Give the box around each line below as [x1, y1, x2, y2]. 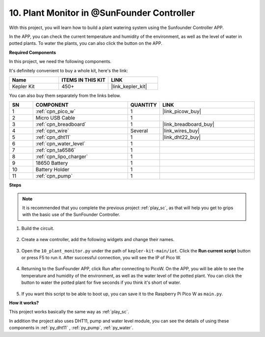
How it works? [9, 300, 39, 306]
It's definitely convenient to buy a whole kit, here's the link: [9, 67, 128, 73]
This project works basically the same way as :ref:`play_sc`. [9, 309, 130, 315]
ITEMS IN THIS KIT [61, 76, 106, 83]
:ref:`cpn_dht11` [35, 134, 71, 141]
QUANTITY [130, 101, 157, 108]
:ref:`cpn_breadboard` [35, 121, 87, 128]
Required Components [9, 49, 56, 55]
